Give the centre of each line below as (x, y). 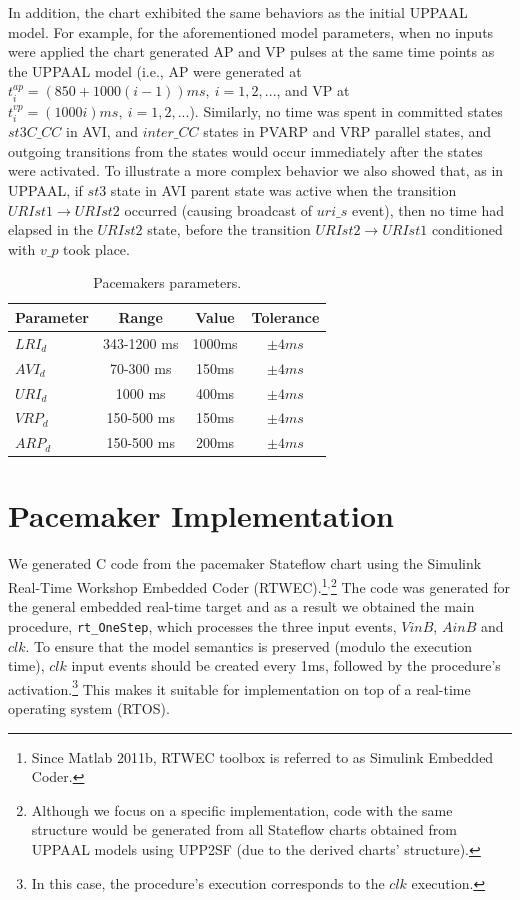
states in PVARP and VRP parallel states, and (347, 131)
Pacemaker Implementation (201, 515)
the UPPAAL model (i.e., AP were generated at (155, 70)
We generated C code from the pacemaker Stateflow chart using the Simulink (245, 563)
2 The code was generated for (420, 585)
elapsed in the (50, 229)
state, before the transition (229, 229)
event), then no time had (427, 209)
